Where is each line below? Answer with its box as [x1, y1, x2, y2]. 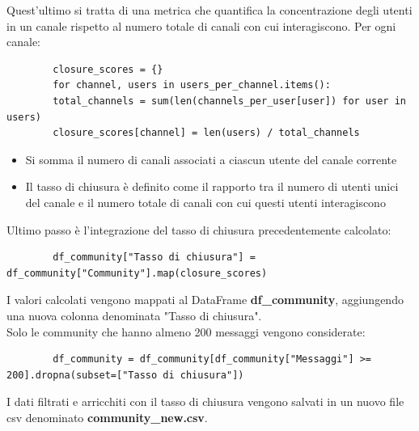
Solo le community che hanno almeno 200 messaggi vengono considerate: [6, 323, 366, 340]
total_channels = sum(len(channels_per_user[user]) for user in [53, 95, 406, 107]
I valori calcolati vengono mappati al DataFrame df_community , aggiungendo [6, 291, 404, 308]
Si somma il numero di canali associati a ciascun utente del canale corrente [25, 150, 397, 167]
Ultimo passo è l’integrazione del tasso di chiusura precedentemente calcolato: [6, 221, 391, 238]
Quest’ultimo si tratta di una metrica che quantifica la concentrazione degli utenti [6, 2, 413, 18]
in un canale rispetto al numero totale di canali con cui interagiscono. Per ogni [6, 17, 396, 34]
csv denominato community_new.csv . [6, 408, 208, 425]
